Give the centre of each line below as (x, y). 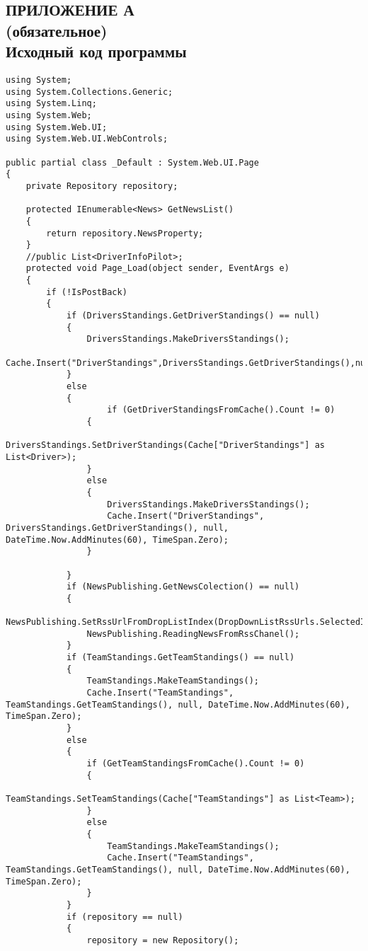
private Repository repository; (102, 186)
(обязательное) (57, 30)
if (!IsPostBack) (87, 292)
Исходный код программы (96, 51)
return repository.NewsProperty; (125, 233)
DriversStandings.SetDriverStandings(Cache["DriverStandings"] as (166, 445)
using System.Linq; (51, 104)
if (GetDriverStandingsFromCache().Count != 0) (221, 410)
